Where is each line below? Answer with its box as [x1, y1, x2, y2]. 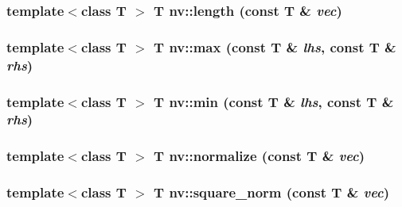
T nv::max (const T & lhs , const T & [154, 36, 396, 56]
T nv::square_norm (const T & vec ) [154, 182, 390, 202]
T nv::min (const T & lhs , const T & [154, 91, 394, 111]
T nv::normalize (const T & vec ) [154, 146, 365, 166]
